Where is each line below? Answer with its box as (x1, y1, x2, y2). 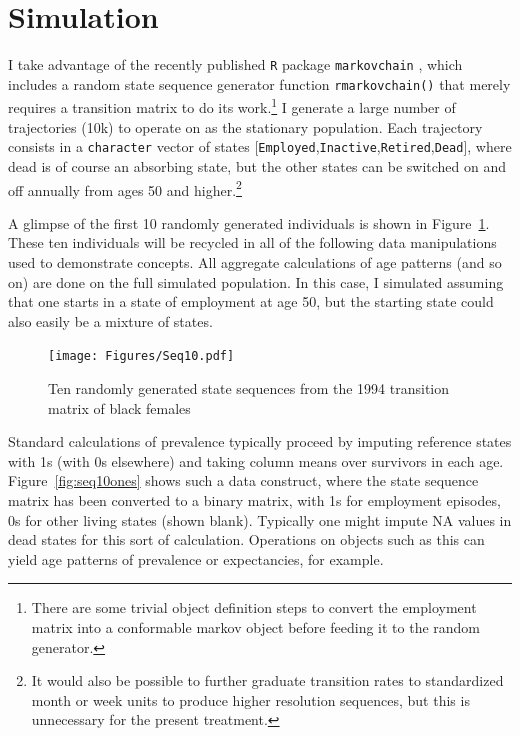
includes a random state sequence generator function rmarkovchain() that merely (8, 73, 511, 94)
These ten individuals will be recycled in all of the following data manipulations (8, 232, 497, 253)
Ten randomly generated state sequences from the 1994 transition (48, 378, 450, 398)
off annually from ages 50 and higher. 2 (8, 176, 242, 200)
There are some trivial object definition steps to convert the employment (31, 597, 477, 618)
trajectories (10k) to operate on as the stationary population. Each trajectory (8, 116, 483, 137)
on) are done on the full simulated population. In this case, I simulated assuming (8, 271, 504, 292)
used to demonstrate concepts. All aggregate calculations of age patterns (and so (8, 251, 502, 272)
